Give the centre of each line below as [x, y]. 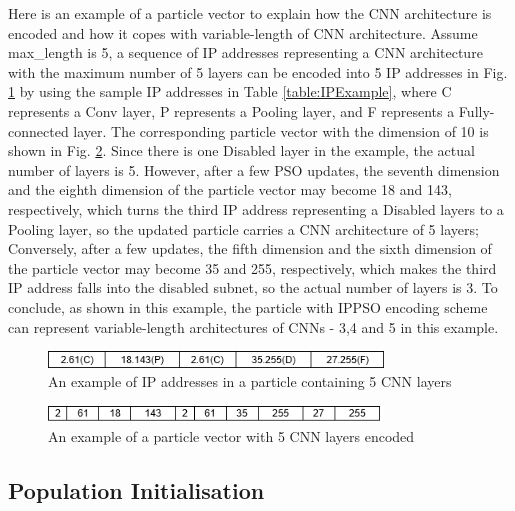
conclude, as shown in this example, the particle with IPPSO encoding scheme [248, 306]
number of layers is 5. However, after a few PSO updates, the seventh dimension [254, 169]
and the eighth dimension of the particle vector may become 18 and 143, [230, 189]
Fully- [476, 110]
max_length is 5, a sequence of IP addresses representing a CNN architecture [245, 52]
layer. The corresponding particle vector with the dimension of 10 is [281, 130]
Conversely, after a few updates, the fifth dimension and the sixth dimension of [250, 248]
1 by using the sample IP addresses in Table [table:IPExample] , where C [230, 91]
